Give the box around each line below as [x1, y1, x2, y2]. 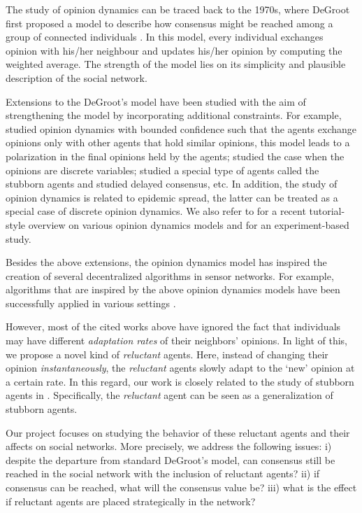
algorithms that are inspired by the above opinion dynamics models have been [6, 282, 340, 297]
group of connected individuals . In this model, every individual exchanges [6, 29, 324, 44]
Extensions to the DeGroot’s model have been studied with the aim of [6, 94, 306, 108]
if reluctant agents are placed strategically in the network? [6, 493, 256, 508]
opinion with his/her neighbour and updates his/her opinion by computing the [6, 43, 342, 57]
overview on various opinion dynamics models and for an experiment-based [28, 217, 349, 232]
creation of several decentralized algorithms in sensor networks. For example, [6, 268, 334, 283]
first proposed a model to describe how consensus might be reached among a [6, 15, 333, 30]
